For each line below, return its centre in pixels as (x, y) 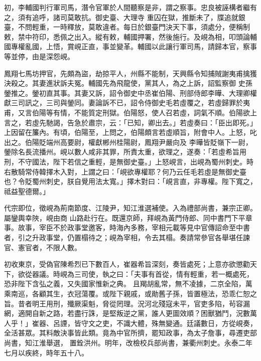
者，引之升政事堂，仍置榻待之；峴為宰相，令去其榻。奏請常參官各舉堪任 (123, 237)
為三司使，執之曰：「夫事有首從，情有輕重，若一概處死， (160, 274)
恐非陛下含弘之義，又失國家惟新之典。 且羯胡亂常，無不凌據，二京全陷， (125, 284)
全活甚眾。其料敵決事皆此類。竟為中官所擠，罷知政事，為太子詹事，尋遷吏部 (130, 333)
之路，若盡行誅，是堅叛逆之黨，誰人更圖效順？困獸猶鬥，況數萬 (151, 313)
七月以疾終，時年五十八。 (46, 352)
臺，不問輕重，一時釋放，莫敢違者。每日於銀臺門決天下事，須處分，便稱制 (127, 27)
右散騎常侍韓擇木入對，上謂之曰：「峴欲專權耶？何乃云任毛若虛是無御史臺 (125, 171)
